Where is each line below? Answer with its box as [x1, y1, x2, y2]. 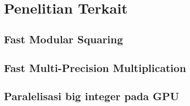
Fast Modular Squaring [4, 31, 123, 46]
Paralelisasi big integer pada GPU [4, 88, 179, 104]
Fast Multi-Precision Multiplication [4, 60, 186, 75]
